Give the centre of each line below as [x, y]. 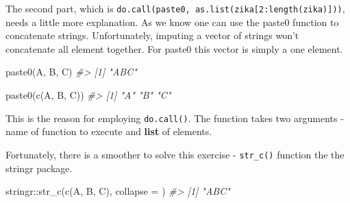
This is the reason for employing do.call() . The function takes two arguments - [175, 118]
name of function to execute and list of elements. [109, 131]
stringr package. [39, 168]
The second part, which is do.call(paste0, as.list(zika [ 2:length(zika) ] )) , [175, 8]
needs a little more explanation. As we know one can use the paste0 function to [172, 22]
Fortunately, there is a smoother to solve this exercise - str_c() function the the [175, 154]
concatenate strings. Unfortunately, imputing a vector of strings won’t [152, 35]
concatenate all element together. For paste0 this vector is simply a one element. [174, 48]
